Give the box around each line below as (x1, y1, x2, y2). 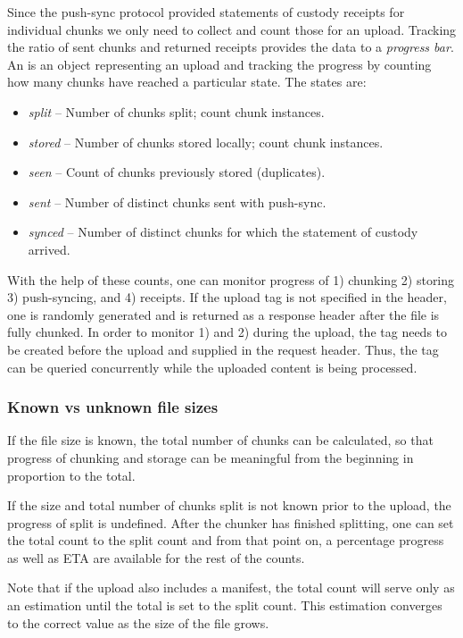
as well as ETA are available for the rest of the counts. (7, 548, 305, 567)
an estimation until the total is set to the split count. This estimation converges (7, 596, 442, 615)
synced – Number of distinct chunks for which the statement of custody (28, 222, 418, 241)
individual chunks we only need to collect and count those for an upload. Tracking (7, 20, 457, 38)
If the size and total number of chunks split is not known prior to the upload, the (7, 496, 451, 515)
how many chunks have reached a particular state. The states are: (7, 72, 367, 91)
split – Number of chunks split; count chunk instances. (28, 102, 325, 121)
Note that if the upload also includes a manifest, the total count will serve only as (7, 578, 455, 597)
